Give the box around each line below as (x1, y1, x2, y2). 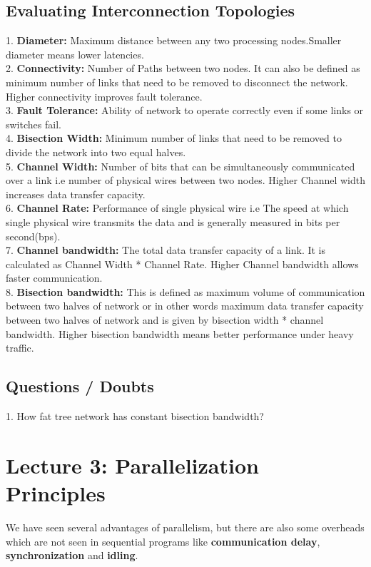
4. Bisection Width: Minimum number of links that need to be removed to (6, 131, 342, 145)
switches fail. (6, 116, 61, 131)
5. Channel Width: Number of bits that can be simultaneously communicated (6, 158, 355, 173)
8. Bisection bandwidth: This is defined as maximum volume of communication (6, 284, 365, 299)
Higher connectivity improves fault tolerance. (6, 88, 203, 103)
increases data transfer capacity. (6, 186, 146, 201)
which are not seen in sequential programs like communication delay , (6, 533, 320, 548)
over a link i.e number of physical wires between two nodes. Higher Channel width (6, 173, 365, 188)
